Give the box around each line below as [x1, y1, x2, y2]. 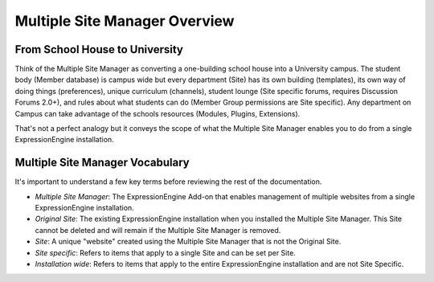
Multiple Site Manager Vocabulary [14, 156, 190, 170]
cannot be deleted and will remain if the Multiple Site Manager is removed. [35, 225, 281, 235]
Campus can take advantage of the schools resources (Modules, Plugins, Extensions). [14, 108, 301, 118]
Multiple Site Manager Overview [14, 12, 235, 30]
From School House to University [14, 43, 184, 56]
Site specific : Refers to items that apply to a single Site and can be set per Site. [35, 247, 297, 257]
